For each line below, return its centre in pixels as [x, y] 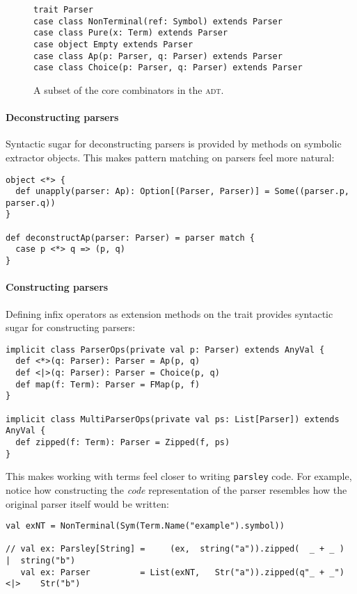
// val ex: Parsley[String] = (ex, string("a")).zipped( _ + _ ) [175, 549]
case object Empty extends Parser [113, 44]
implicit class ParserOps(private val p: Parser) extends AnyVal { [165, 350]
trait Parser [63, 10]
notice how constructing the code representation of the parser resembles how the [176, 489]
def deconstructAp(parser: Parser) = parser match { [130, 238]
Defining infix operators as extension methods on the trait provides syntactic [169, 313]
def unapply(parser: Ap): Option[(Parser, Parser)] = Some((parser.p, [182, 192]
